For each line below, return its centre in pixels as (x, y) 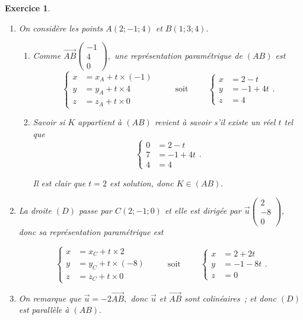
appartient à (100, 122)
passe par (96, 210)
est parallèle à (44, 310)
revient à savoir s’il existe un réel (215, 122)
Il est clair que (59, 183)
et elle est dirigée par (203, 210)
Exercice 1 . (28, 8)
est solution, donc (141, 183)
